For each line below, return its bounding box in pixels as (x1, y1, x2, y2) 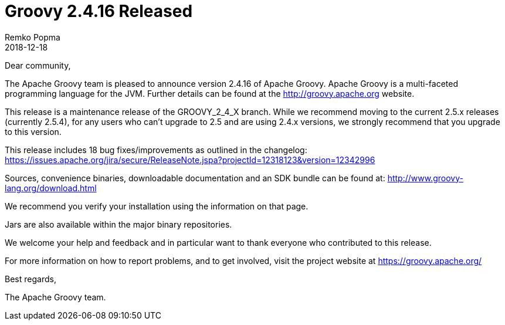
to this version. (5, 126, 62, 137)
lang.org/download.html (5, 182, 97, 193)
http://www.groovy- (387, 172, 463, 183)
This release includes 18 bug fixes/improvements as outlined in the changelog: (5, 144, 307, 155)
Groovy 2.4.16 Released (5, 1, 193, 21)
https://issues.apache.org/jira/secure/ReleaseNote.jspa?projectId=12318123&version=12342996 (5, 154, 375, 165)
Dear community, (5, 60, 71, 70)
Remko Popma (5, 32, 60, 42)
